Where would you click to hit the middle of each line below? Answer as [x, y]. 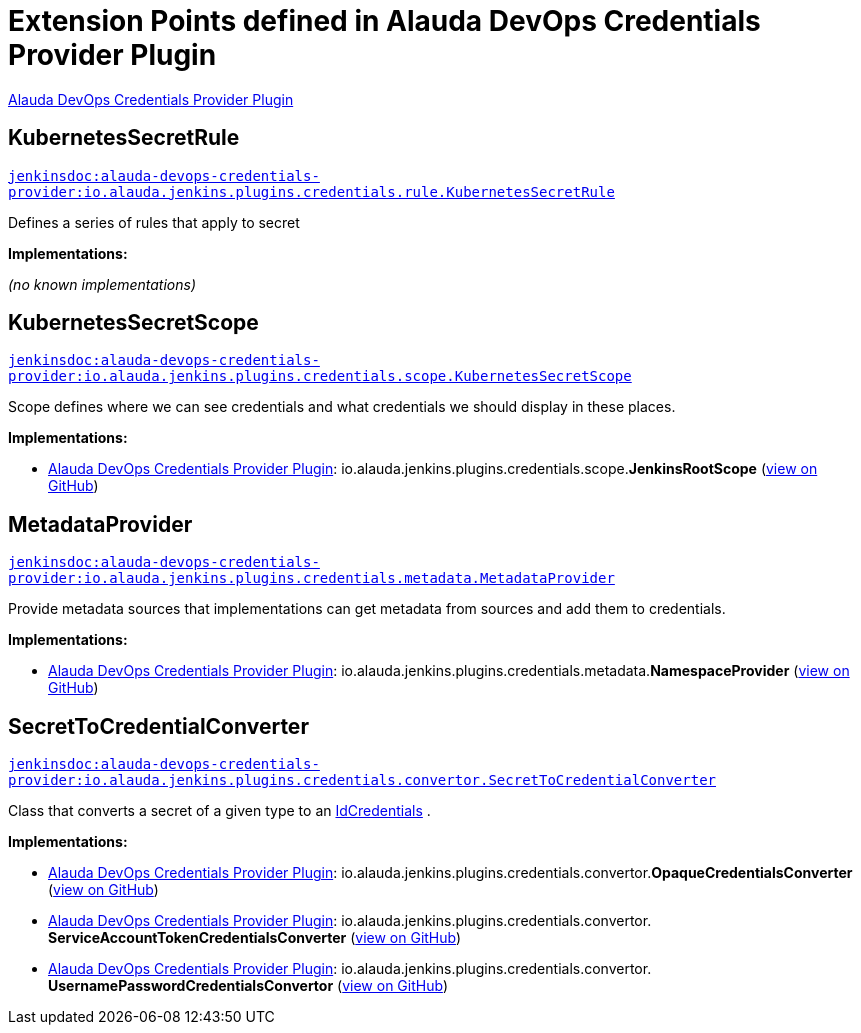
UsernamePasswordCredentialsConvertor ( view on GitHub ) [248, 986]
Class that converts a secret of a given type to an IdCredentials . [219, 811]
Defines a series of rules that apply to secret [154, 222]
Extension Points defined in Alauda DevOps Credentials [384, 21]
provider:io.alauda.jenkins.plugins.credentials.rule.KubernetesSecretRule [311, 191]
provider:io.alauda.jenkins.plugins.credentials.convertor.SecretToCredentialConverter [362, 780]
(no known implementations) [102, 284]
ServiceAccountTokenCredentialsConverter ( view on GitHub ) [255, 938]
